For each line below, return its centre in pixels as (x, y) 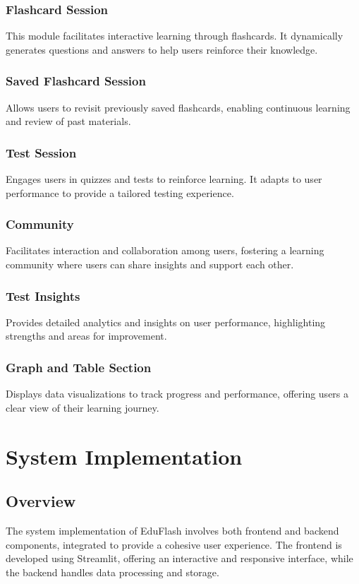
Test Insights (43, 296)
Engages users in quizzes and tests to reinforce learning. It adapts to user (164, 179)
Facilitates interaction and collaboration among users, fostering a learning (165, 250)
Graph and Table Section (79, 367)
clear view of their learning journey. (83, 407)
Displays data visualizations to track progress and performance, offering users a (177, 394)
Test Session (41, 152)
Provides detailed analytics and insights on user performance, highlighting (166, 322)
